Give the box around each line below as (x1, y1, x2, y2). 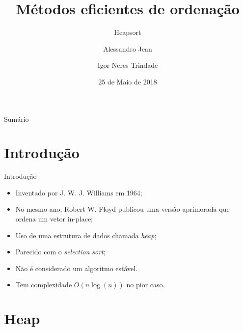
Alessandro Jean (103, 43, 152, 54)
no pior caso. (126, 279, 165, 290)
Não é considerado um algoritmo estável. (15, 263, 138, 273)
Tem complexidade (15, 279, 72, 290)
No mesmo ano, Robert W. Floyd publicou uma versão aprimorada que (15, 204, 230, 214)
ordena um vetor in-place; (15, 214, 93, 223)
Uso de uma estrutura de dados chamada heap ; (15, 230, 157, 240)
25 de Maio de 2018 (98, 76, 157, 86)
